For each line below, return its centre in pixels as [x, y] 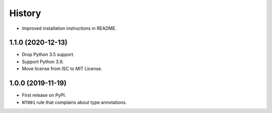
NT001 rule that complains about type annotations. [74, 102]
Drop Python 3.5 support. [48, 54]
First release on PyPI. [44, 95]
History [25, 13]
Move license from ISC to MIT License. [62, 69]
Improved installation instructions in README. [69, 28]
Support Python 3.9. [43, 62]
